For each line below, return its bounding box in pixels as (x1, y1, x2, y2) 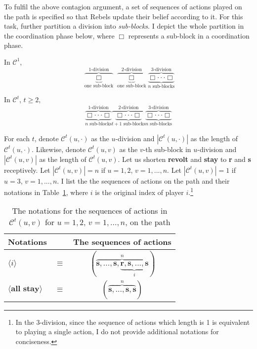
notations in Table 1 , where (4, 187, 88, 197)
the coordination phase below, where (4, 30, 115, 40)
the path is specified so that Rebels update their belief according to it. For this (4, 11, 243, 21)
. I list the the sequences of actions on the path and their (57, 175, 230, 186)
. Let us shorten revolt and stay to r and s (118, 154, 251, 164)
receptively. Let (4, 164, 50, 175)
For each (4, 133, 30, 143)
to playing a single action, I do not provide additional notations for (15, 326, 219, 337)
